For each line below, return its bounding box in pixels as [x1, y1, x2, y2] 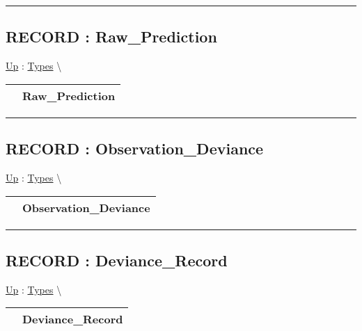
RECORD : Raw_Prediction [6, 26, 217, 47]
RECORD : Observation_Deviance [6, 138, 264, 159]
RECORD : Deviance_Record [6, 249, 228, 271]
